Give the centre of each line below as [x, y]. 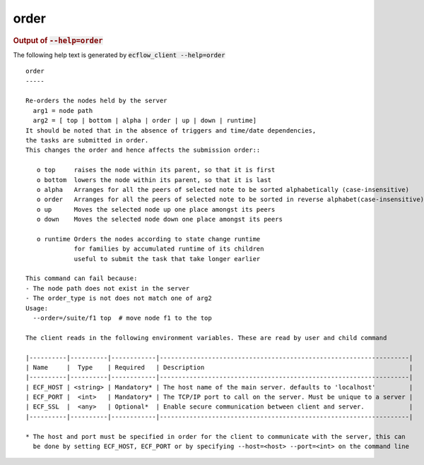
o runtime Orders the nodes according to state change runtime [148, 239]
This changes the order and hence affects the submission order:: [143, 150]
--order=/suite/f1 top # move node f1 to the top [122, 318]
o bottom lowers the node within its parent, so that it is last [154, 180]
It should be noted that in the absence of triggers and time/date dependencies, [171, 130]
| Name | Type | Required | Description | [219, 367]
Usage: [37, 308]
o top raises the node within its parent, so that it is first [156, 170]
